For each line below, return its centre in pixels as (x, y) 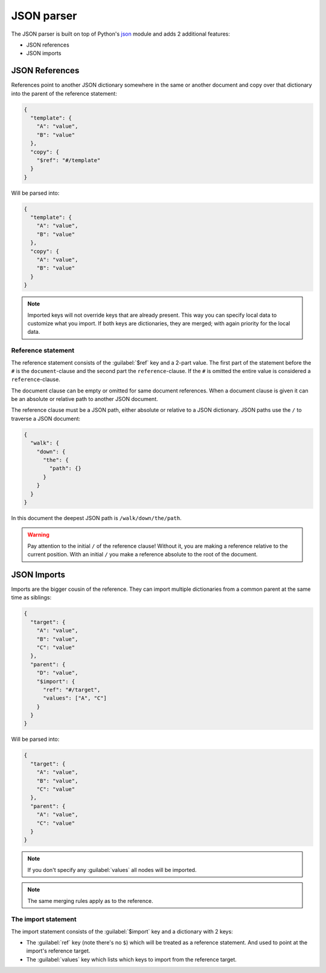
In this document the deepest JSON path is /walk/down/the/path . (96, 518)
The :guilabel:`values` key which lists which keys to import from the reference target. (131, 959)
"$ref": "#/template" (69, 160)
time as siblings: (31, 597)
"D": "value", (57, 673)
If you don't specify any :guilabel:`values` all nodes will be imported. (112, 870)
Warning (38, 535)
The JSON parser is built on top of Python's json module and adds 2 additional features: (121, 34)
